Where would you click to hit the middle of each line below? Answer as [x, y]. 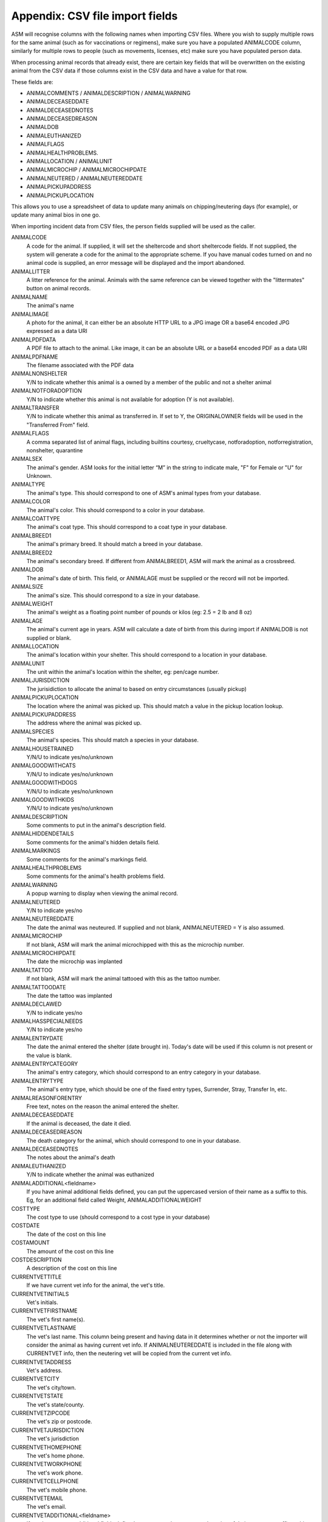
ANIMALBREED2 [32, 552]
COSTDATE [26, 1226]
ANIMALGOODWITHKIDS [43, 799]
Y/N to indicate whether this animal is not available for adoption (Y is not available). [130, 399]
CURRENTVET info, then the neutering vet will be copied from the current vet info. [129, 1353]
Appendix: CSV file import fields [94, 16]
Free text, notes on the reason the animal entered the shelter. [103, 1106]
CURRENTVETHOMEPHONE [46, 1447]
